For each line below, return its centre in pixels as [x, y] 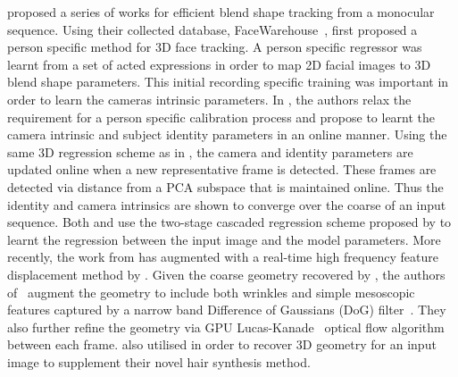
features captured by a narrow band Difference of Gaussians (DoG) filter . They [227, 310]
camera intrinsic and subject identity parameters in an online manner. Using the [227, 134]
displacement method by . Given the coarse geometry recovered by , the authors [226, 274]
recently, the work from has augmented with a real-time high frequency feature [223, 257]
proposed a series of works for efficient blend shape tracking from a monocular [221, 12]
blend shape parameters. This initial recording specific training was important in [228, 82]
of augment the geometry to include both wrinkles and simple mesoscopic [211, 292]
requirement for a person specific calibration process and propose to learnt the [221, 117]
